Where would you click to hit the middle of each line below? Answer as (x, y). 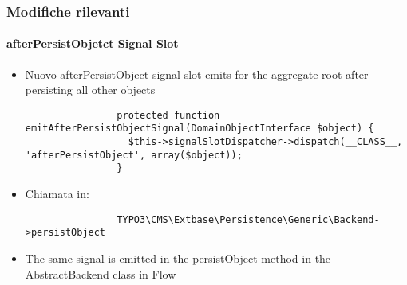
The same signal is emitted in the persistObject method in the (178, 258)
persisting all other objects (90, 90)
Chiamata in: (57, 194)
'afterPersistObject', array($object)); (134, 155)
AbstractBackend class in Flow (101, 273)
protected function (168, 115)
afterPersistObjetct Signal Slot (93, 43)
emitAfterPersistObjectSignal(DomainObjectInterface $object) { (200, 129)
